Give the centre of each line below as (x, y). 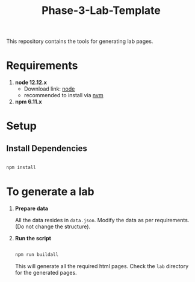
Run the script (33, 238)
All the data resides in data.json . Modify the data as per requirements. (102, 220)
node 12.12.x (31, 83)
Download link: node (49, 89)
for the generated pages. (46, 272)
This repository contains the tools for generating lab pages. (80, 41)
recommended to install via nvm (63, 95)
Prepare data (31, 208)
